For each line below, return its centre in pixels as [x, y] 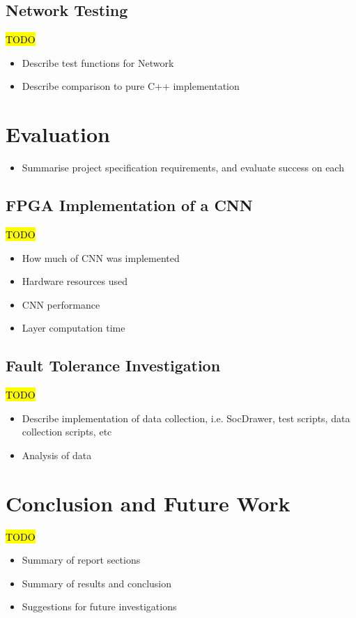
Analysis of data [57, 455]
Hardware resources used [75, 281]
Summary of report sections [81, 560]
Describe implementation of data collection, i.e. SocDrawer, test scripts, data [186, 418]
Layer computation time [73, 328]
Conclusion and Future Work [148, 503]
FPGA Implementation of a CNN [129, 205]
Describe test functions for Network [98, 62]
